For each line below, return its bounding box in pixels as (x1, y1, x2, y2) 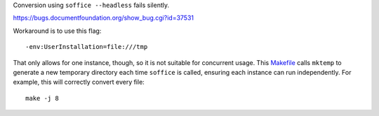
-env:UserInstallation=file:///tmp (25, 43, 148, 51)
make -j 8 (25, 94, 59, 102)
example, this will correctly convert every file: (13, 78, 145, 87)
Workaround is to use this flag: (13, 27, 102, 35)
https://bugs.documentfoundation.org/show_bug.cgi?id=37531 (13, 14, 194, 22)
